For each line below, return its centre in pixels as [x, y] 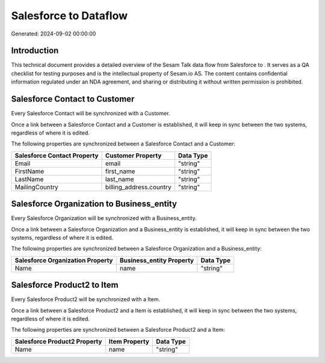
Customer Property [133, 155]
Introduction [35, 51]
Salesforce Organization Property [64, 260]
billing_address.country [138, 187]
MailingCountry [36, 187]
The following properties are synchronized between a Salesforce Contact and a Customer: [123, 144]
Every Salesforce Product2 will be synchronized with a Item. [86, 299]
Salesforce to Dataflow [69, 16]
